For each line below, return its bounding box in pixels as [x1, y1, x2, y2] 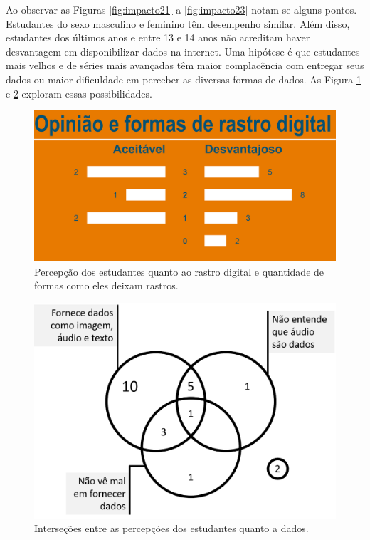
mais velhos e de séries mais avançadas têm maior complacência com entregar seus [6, 58, 364, 73]
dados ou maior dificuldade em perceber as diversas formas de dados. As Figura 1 [6, 71, 361, 86]
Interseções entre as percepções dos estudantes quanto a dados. [34, 521, 309, 536]
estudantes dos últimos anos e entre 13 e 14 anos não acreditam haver [6, 30, 310, 45]
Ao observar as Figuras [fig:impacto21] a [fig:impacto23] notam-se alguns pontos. [6, 2, 357, 16]
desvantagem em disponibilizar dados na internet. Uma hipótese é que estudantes [6, 43, 360, 58]
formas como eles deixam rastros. [34, 278, 179, 293]
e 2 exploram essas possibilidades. [6, 85, 152, 100]
